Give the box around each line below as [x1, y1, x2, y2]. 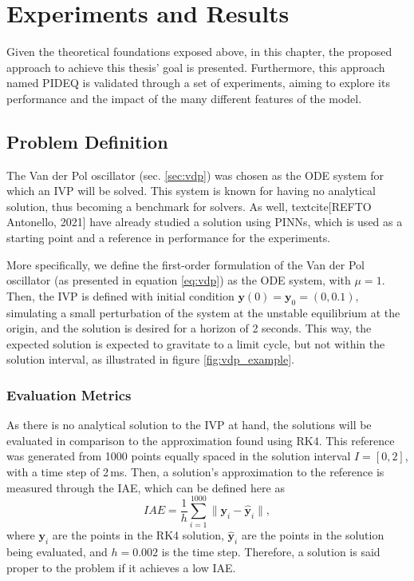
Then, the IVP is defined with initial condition [6, 287, 235, 304]
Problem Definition [6, 129, 168, 153]
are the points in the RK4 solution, [52, 527, 224, 543]
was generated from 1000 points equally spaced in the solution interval [6, 448, 351, 464]
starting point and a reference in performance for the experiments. [6, 229, 331, 246]
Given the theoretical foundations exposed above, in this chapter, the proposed [6, 43, 392, 60]
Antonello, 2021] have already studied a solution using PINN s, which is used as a [6, 213, 403, 230]
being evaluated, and [6, 543, 108, 560]
